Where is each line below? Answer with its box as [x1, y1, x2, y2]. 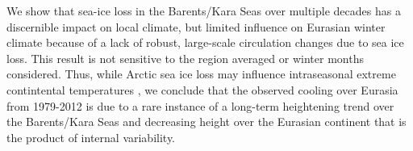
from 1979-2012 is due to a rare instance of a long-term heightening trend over [6, 97, 394, 114]
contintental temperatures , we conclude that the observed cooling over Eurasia [6, 81, 398, 98]
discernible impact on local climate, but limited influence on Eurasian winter [6, 18, 386, 35]
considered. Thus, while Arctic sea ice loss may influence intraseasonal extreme [6, 65, 396, 82]
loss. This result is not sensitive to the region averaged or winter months [6, 49, 364, 66]
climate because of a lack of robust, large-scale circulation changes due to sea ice [6, 34, 404, 51]
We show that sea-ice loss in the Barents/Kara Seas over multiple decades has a [6, 2, 401, 19]
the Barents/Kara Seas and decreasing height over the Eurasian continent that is [6, 113, 407, 130]
